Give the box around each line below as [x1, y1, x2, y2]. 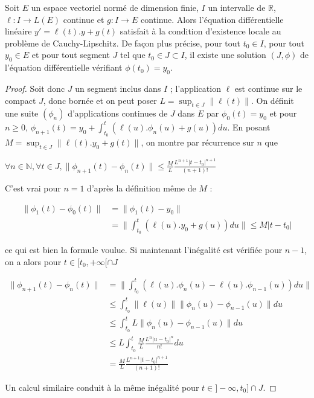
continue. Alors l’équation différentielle [140, 13, 284, 25]
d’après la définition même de [87, 182, 196, 194]
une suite [5, 107, 39, 120]
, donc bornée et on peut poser [43, 94, 157, 106]
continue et [63, 13, 104, 25]
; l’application [170, 82, 221, 94]
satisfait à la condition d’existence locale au [120, 25, 281, 37]
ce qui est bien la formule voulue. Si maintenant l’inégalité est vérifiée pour [5, 243, 283, 256]
